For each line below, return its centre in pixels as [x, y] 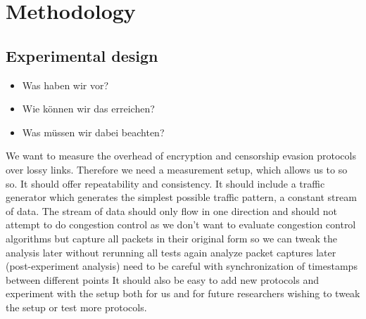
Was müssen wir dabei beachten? [93, 132]
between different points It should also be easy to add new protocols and [162, 279]
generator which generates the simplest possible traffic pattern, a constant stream [181, 197]
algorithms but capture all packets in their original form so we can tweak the [171, 238]
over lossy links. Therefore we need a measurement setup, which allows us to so [177, 169]
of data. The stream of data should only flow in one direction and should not [171, 210]
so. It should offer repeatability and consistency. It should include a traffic [165, 183]
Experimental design [82, 55]
